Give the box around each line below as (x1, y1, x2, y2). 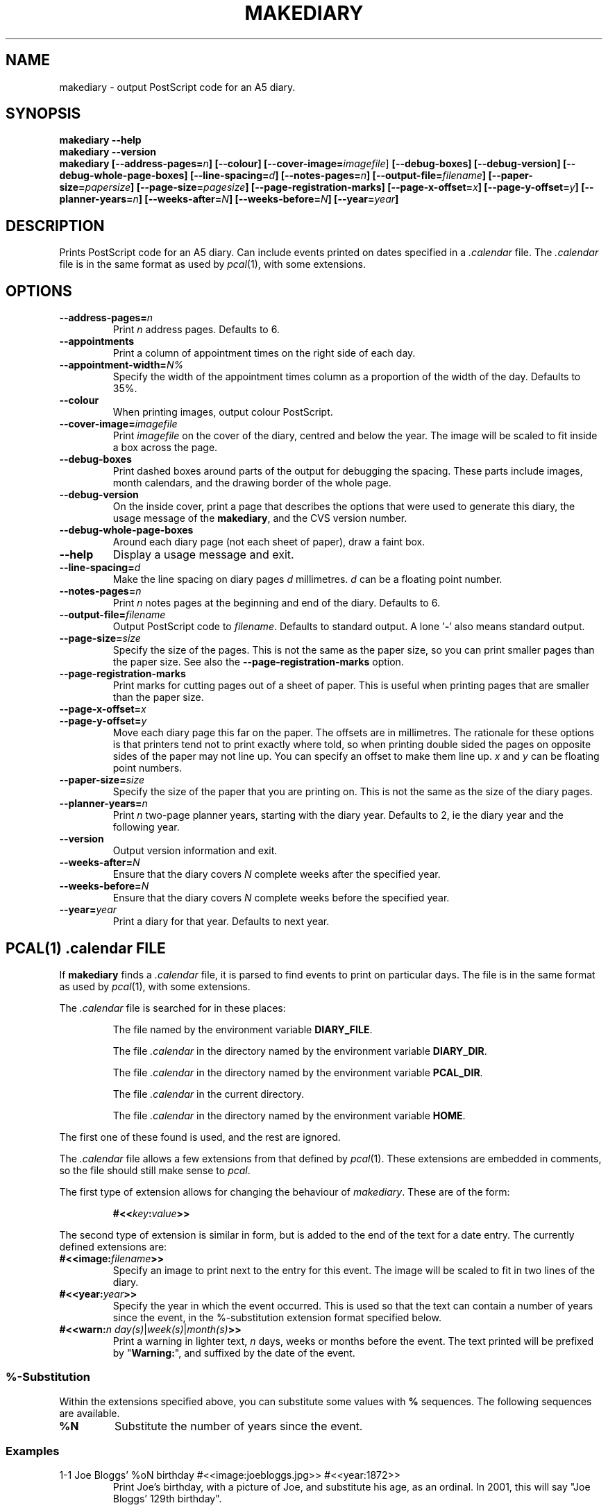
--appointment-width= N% (59, 359, 184, 371)
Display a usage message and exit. (112, 548, 294, 562)
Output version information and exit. (112, 845, 278, 857)
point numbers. (112, 762, 183, 774)
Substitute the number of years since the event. (114, 1418, 363, 1433)
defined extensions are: (59, 1240, 167, 1253)
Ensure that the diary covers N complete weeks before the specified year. (112, 892, 450, 904)
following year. (112, 821, 180, 833)
